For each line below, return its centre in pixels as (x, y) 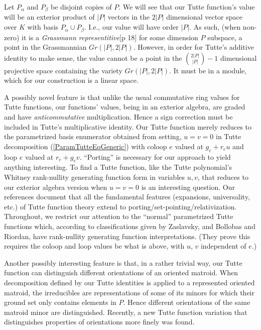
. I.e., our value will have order (131, 27)
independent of (223, 246)
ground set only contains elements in (60, 302)
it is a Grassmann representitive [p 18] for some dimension (110, 37)
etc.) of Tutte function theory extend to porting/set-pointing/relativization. (120, 206)
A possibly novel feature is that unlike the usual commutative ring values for (122, 97)
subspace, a (225, 37)
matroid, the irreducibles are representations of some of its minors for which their (129, 292)
